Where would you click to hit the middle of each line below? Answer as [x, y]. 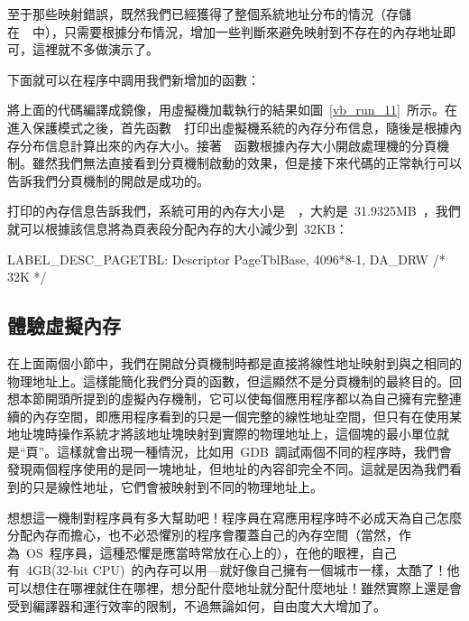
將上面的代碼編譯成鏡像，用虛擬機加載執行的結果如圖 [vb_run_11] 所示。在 [233, 110]
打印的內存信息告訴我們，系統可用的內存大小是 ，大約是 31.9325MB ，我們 [234, 211]
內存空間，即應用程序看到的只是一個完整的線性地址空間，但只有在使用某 [247, 416]
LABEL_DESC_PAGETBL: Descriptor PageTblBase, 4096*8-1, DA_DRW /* [226, 259]
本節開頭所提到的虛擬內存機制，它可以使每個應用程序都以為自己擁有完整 [234, 399]
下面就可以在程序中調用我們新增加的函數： [133, 79]
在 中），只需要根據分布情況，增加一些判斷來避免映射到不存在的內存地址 [225, 31]
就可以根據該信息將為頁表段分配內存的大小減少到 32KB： [178, 228]
